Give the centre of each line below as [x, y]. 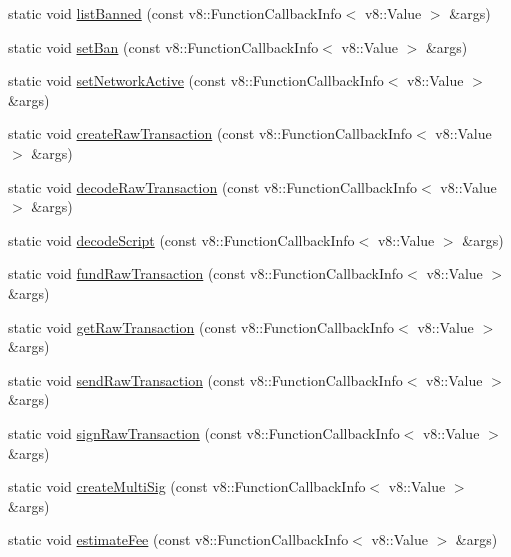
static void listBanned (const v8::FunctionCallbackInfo [175, 13]
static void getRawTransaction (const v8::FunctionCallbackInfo [201, 326]
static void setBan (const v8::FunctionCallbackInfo [163, 46]
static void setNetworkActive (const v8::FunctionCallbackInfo [196, 80]
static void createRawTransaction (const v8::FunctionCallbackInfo [210, 133]
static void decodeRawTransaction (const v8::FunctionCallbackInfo [213, 186]
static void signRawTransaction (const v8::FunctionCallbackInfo [204, 432]
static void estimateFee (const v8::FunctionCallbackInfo [178, 539]
